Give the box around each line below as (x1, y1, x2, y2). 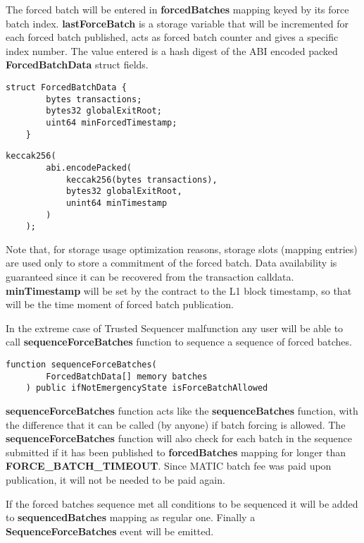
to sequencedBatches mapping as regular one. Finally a (6, 510, 256, 525)
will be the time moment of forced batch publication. (6, 297, 234, 312)
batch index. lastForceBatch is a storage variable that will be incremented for (6, 16, 349, 30)
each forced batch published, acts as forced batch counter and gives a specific (6, 30, 339, 44)
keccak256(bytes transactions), (65, 174, 218, 185)
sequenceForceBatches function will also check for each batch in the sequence (6, 431, 352, 446)
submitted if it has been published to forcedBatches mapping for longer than (6, 444, 346, 459)
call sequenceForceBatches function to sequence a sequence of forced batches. (6, 334, 352, 349)
